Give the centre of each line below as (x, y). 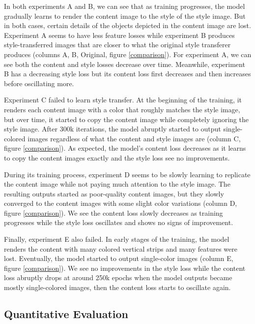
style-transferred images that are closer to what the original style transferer (117, 45)
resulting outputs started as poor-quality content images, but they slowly (114, 193)
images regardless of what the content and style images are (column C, (134, 138)
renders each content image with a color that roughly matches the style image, (122, 109)
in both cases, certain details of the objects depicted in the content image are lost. (127, 25)
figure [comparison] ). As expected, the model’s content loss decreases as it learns (125, 148)
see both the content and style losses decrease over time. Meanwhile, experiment (125, 64)
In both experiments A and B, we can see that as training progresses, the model (125, 6)
